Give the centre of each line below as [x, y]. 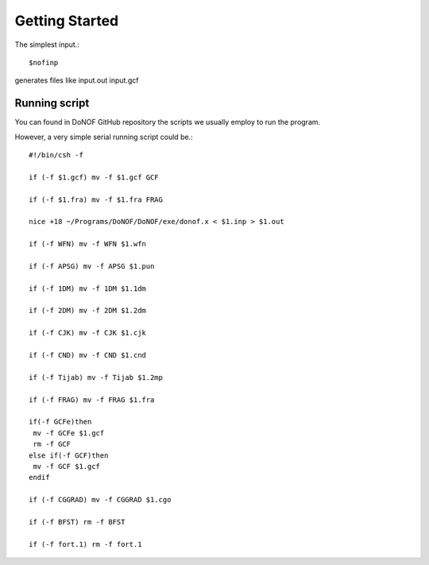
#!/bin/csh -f [56, 155]
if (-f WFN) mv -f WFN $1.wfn [88, 244]
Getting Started [67, 21]
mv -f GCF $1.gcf [67, 466]
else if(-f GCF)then [69, 455]
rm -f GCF [52, 444]
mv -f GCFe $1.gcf [69, 433]
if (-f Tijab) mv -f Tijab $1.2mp [96, 377]
